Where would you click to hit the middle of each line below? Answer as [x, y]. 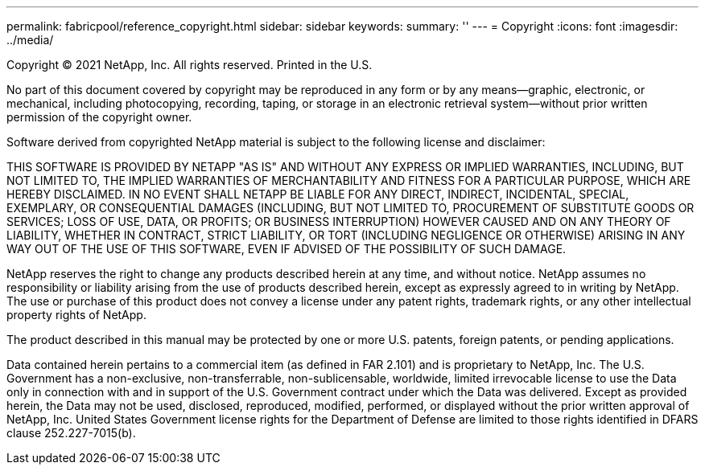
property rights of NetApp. [76, 315]
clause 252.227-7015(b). [71, 433]
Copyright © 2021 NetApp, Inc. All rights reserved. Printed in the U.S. [190, 65]
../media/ [30, 40]
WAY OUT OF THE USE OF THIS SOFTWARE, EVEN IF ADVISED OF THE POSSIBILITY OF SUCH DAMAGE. [287, 249]
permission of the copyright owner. [99, 117]
